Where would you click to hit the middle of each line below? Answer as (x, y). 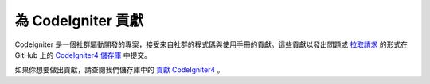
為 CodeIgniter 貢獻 (79, 21)
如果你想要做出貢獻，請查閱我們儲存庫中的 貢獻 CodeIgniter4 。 (119, 70)
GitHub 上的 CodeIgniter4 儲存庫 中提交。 (83, 55)
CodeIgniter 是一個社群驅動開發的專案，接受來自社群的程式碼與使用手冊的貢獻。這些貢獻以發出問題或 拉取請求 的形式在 (211, 44)
